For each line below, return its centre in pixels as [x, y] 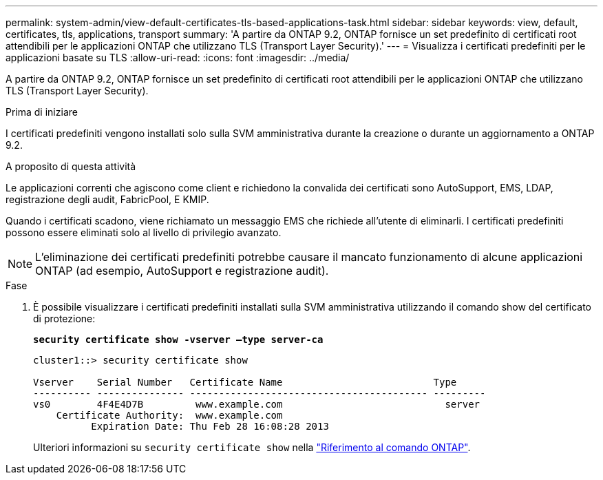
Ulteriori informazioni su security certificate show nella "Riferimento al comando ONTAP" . [252, 447]
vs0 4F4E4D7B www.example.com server [257, 404]
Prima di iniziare [42, 112]
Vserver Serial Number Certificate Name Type [245, 382]
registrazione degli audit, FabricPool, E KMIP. [107, 199]
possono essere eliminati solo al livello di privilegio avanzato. [144, 232]
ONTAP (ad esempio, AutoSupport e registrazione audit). [182, 271]
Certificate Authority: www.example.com [169, 415]
